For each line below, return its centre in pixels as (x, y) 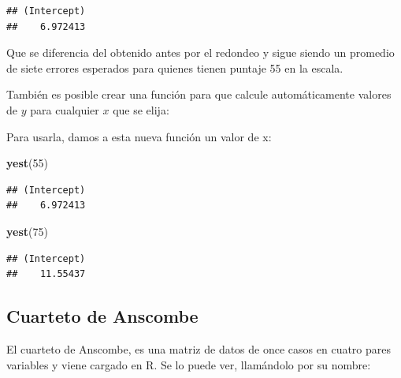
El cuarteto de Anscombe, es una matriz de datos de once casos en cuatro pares (199, 348)
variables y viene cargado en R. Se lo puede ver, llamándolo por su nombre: (189, 364)
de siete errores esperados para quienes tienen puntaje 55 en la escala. (175, 67)
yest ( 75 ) (27, 231)
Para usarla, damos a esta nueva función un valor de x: (139, 136)
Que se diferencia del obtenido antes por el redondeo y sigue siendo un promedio (200, 52)
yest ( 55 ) (27, 163)
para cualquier (65, 109)
